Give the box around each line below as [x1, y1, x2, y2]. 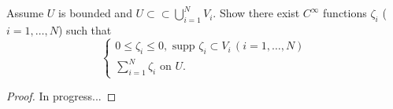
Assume [6, 5, 44, 21]
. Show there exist [213, 5, 300, 21]
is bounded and [58, 5, 132, 21]
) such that [57, 22, 112, 38]
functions [323, 5, 367, 21]
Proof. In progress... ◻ [6, 88, 117, 104]
